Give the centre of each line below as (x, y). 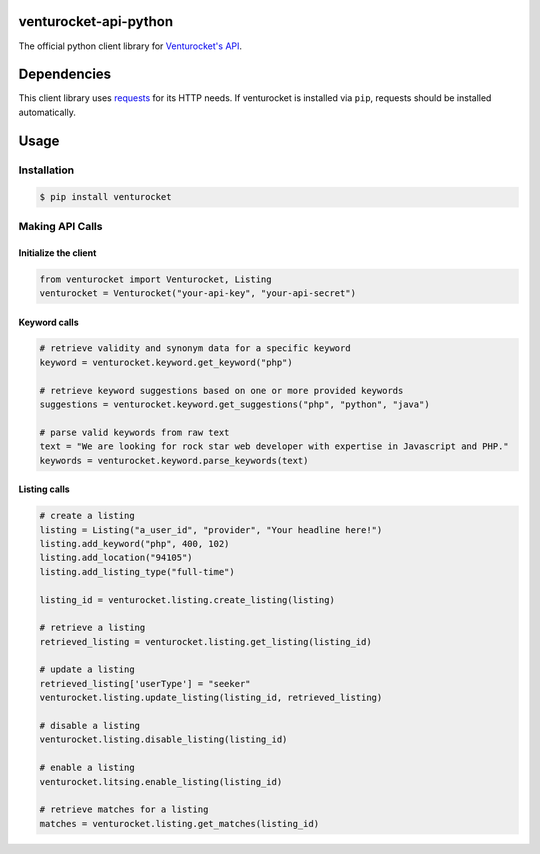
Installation (46, 170)
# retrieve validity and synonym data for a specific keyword (195, 348)
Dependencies (65, 74)
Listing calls (44, 489)
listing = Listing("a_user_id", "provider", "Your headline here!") (211, 529)
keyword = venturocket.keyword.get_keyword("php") (166, 362)
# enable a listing (87, 768)
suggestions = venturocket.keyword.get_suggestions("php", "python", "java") (234, 404)
